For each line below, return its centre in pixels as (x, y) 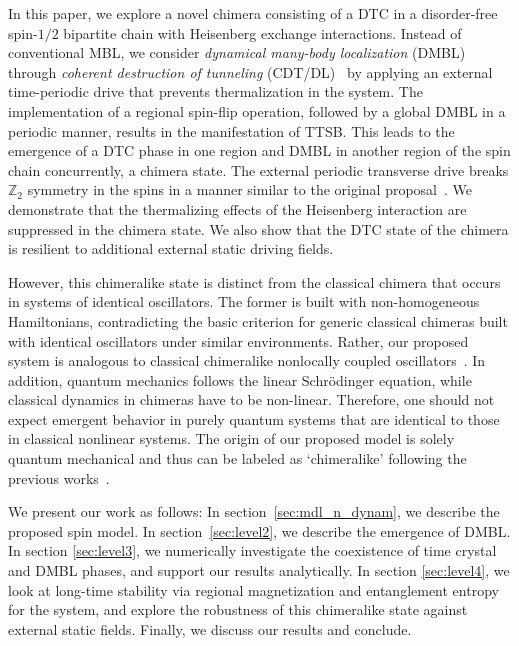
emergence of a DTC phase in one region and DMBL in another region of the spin (259, 150)
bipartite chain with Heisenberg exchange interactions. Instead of (262, 32)
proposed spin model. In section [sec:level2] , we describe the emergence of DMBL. (259, 530)
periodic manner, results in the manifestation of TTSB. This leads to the (231, 130)
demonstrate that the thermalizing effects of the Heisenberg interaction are (237, 208)
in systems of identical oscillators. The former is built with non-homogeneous (244, 301)
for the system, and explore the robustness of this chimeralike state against (238, 609)
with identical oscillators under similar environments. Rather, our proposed (238, 340)
